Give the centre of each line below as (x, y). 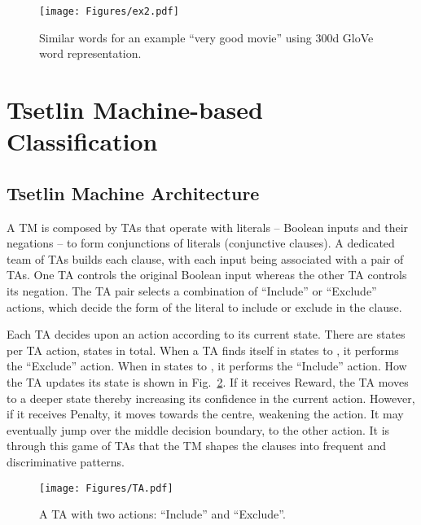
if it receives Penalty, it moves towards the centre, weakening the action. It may (205, 414)
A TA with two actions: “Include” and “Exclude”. (162, 514)
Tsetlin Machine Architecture (133, 192)
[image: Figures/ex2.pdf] (109, 11)
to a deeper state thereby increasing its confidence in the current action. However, (211, 398)
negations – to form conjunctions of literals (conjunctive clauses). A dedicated (201, 243)
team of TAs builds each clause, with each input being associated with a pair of (205, 258)
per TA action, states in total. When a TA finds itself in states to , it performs (203, 350)
